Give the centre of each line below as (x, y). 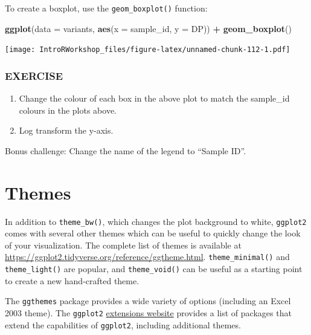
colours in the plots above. (68, 110)
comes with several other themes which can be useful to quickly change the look (153, 233)
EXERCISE (34, 75)
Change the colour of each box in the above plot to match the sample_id (154, 98)
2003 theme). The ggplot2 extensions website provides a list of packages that (148, 313)
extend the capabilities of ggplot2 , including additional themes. (123, 324)
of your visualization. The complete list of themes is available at (123, 245)
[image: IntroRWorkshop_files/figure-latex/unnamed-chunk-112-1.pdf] (148, 50)
